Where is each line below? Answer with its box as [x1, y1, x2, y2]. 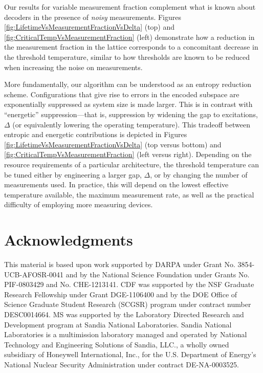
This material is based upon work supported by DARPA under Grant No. [4, 259, 235, 269]
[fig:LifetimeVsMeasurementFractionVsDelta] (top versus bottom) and [4, 139, 222, 149]
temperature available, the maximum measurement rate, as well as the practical [4, 189, 254, 200]
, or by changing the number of [150, 169, 248, 180]
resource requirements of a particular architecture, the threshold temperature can [4, 159, 259, 169]
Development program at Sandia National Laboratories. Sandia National [4, 319, 232, 330]
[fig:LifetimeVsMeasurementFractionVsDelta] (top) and [4, 21, 175, 32]
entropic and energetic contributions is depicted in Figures [4, 129, 187, 140]
